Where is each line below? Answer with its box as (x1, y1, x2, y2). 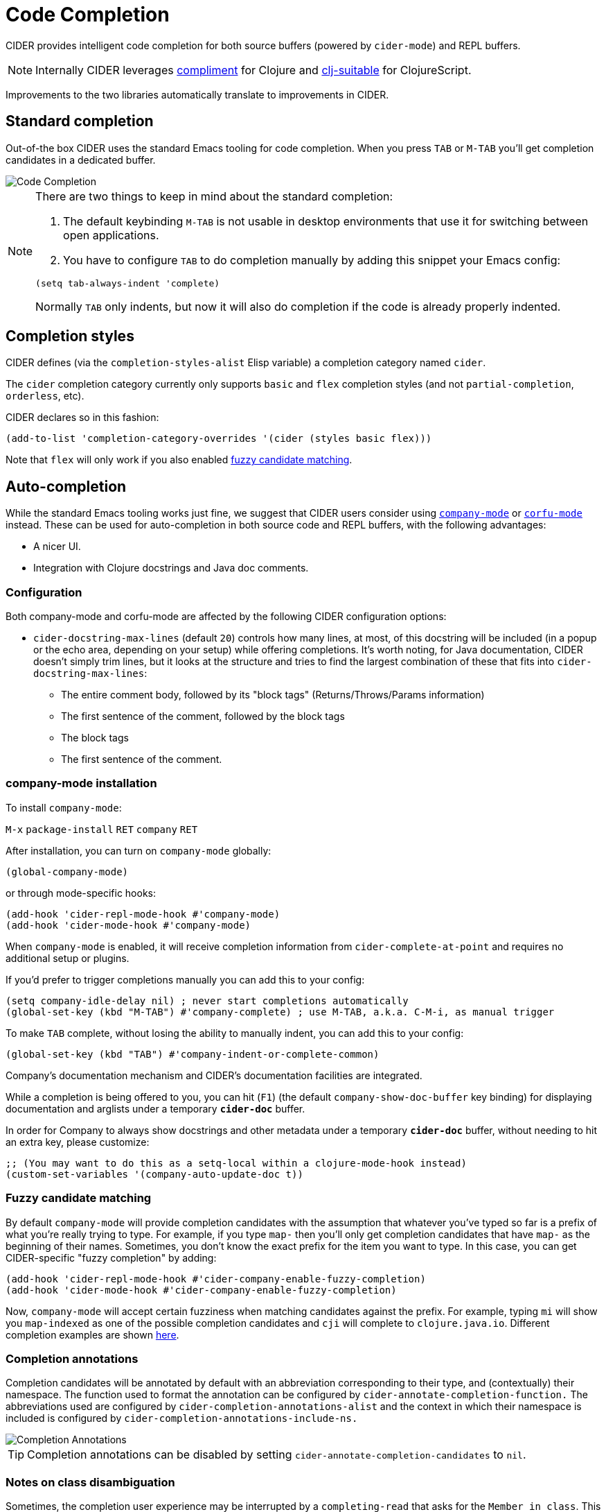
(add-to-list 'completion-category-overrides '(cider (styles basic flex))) (6, 433, 432, 445)
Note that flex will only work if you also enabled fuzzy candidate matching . (6, 454, 353, 466)
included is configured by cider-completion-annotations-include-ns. (6, 1412, 358, 1425)
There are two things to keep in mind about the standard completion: (35, 189, 393, 203)
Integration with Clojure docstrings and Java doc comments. (33, 562, 309, 574)
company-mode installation (6, 776, 157, 791)
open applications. (63, 227, 159, 242)
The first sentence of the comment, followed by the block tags (61, 710, 345, 723)
